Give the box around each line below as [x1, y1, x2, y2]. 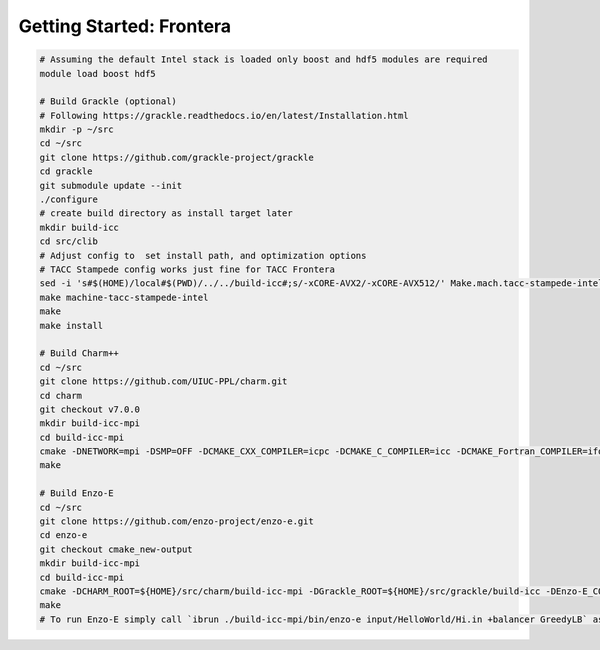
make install [39, 320, 104, 331]
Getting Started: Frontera [18, 15, 232, 37]
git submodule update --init [39, 180, 183, 191]
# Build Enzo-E [39, 488, 114, 499]
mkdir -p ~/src [39, 124, 114, 135]
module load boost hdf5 [39, 68, 157, 79]
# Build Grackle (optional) [39, 96, 177, 107]
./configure [39, 194, 99, 205]
